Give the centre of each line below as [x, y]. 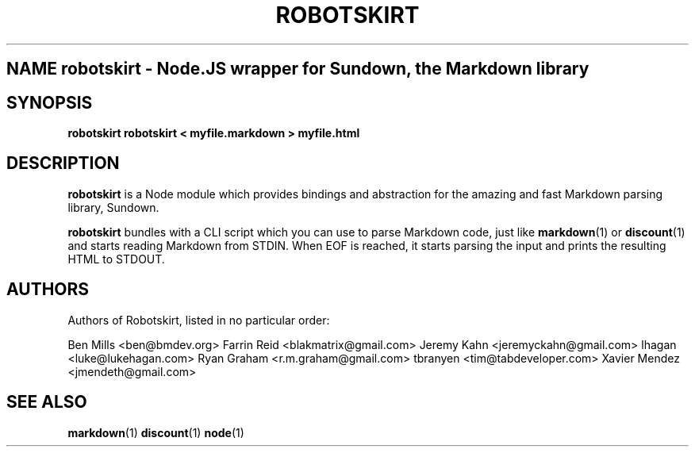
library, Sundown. [113, 207]
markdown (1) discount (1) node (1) [156, 432]
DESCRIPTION [63, 163]
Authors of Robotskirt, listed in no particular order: [199, 320]
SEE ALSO [47, 402]
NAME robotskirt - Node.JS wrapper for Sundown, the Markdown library [298, 69]
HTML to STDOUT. [116, 259]
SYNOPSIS [50, 102]
